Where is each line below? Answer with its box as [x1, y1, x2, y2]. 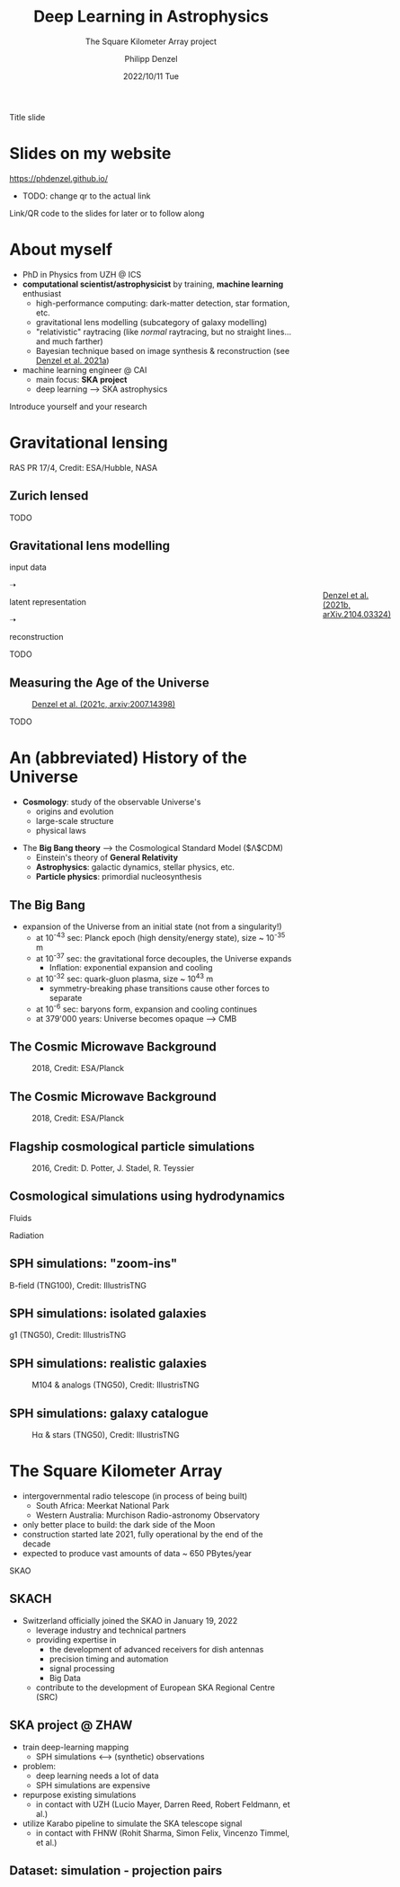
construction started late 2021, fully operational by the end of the [22, 1529, 263, 1539]
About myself [9, 240, 113, 260]
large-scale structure [35, 816, 114, 827]
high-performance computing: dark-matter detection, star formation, [35, 297, 290, 308]
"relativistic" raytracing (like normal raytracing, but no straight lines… [35, 326, 292, 337]
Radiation [9, 1229, 45, 1241]
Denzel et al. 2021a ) [35, 355, 110, 366]
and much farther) [35, 335, 103, 347]
